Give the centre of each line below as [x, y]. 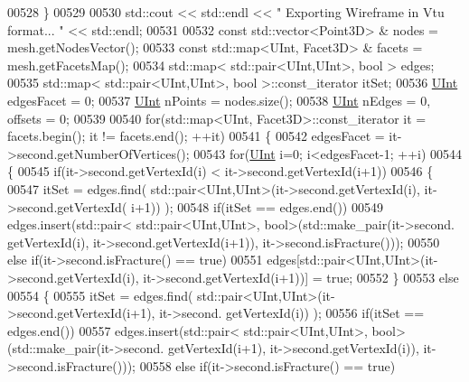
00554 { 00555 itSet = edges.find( [100, 295]
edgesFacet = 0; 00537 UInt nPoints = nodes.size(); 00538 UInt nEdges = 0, [219, 100]
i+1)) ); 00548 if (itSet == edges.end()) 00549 [257, 206]
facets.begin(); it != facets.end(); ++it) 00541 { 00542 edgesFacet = [196, 136]
